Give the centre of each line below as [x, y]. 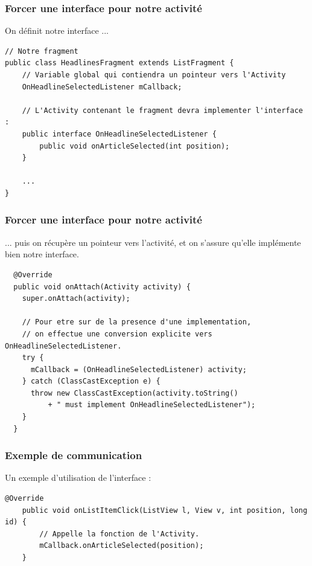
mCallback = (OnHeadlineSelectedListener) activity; [138, 369]
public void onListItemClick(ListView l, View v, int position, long [165, 510]
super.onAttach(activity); [76, 299]
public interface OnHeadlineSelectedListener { [119, 134]
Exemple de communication [74, 455]
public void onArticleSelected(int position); [135, 146]
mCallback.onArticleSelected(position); [122, 546]
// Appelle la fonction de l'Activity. [119, 534]
